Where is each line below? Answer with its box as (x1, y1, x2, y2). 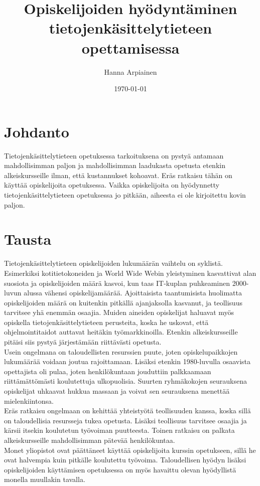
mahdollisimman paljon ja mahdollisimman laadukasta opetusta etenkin (4, 160, 225, 171)
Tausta (4, 229, 52, 249)
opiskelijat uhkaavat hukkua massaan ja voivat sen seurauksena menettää (4, 386, 230, 396)
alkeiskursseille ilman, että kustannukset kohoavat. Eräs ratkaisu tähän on (4, 170, 232, 180)
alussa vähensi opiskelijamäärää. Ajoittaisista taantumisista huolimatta (24, 287, 242, 298)
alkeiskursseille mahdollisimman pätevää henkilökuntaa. (4, 435, 175, 445)
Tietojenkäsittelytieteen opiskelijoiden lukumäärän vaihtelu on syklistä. (4, 258, 223, 268)
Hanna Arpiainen (104, 66, 157, 77)
